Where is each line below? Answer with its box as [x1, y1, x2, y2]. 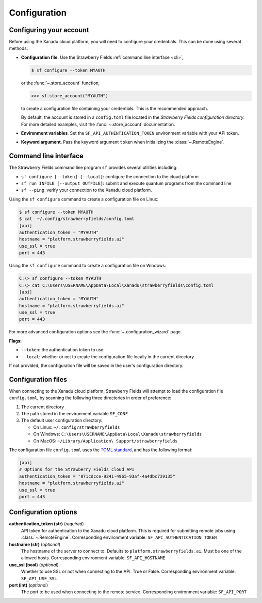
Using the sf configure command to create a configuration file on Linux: [9, 196, 159, 202]
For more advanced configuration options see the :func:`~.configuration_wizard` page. [9, 329, 182, 335]
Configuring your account [9, 26, 89, 34]
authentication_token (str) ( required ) [9, 521, 84, 527]
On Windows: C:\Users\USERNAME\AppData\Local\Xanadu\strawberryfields [33, 431, 202, 437]
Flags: [9, 338, 22, 344]
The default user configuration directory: [21, 418, 103, 423]
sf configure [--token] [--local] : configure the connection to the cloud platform [21, 173, 199, 180]
